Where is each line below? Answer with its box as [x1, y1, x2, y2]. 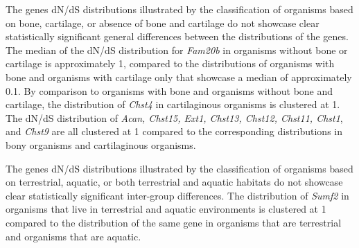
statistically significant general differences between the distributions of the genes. [6, 29, 349, 44]
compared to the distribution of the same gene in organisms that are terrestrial [6, 215, 342, 229]
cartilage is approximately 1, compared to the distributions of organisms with [6, 56, 335, 71]
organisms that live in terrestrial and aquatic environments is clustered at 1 [6, 202, 326, 216]
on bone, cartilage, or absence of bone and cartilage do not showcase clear [6, 15, 319, 30]
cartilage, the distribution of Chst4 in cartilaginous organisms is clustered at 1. [6, 97, 340, 112]
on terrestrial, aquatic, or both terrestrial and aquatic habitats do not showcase [6, 175, 343, 189]
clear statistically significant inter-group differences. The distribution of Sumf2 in [6, 188, 349, 202]
